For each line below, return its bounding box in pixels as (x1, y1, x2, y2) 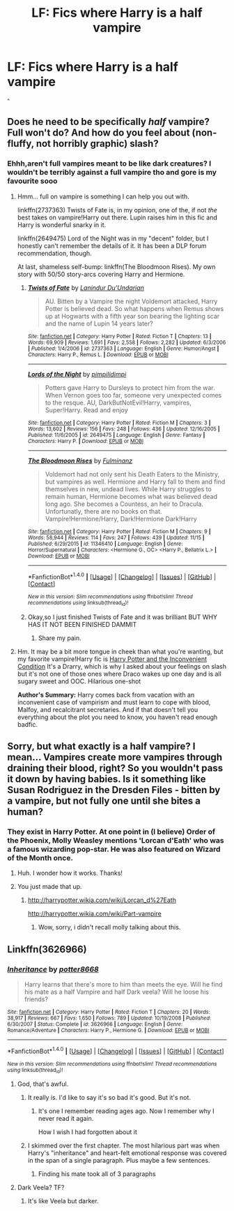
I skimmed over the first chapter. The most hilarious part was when (27, 1141, 220, 1150)
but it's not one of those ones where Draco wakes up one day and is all (17, 669, 221, 678)
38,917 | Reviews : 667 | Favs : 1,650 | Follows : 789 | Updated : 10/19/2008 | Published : (7, 1015, 211, 1022)
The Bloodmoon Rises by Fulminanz (27, 456, 133, 465)
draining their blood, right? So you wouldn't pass (7, 762, 224, 774)
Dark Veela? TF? (17, 1183, 65, 1191)
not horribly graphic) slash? (36, 138, 159, 150)
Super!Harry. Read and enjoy (45, 405, 129, 414)
